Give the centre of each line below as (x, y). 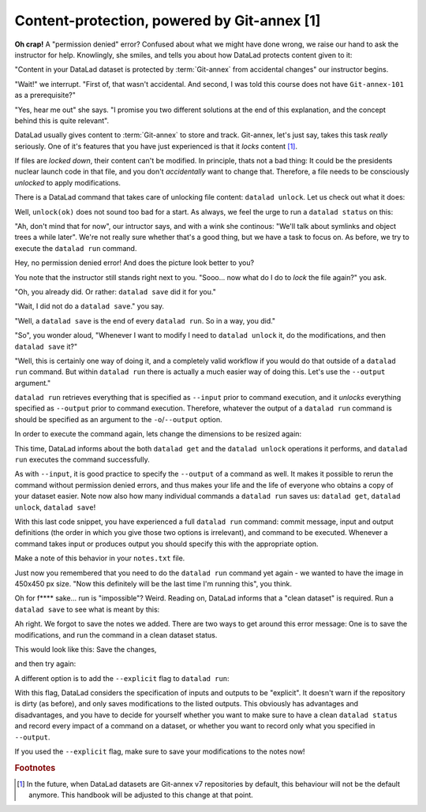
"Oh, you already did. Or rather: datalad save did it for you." (115, 291)
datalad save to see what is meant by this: (87, 609)
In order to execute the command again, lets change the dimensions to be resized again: (158, 434)
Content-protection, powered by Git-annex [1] (168, 21)
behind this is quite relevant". (62, 120)
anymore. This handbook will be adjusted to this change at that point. (141, 795)
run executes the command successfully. (82, 460)
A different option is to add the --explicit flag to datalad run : (122, 678)
